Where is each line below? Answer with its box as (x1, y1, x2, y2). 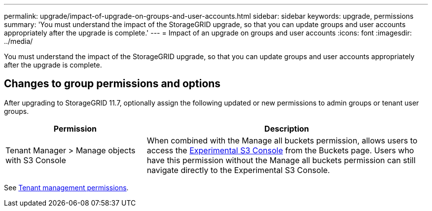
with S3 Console (5, 155, 66, 165)
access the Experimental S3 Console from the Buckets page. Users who (146, 145, 414, 155)
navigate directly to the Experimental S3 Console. (146, 165, 330, 175)
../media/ (4, 37, 33, 45)
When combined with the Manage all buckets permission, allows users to (146, 135, 418, 145)
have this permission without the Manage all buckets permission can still (146, 155, 416, 165)
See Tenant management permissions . (4, 183, 129, 192)
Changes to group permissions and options (4, 77, 221, 90)
